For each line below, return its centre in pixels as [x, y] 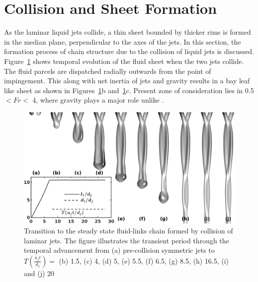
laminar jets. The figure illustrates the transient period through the [127, 240]
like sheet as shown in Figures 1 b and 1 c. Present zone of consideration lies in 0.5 [129, 90]
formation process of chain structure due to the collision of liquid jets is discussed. [129, 51]
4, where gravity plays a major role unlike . [98, 100]
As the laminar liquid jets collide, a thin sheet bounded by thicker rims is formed [128, 32]
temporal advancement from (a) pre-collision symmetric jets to [119, 250]
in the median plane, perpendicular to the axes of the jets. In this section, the [123, 41]
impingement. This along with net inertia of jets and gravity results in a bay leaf [127, 81]
